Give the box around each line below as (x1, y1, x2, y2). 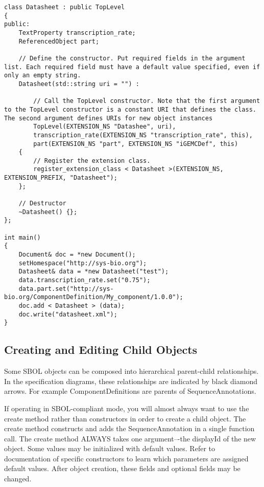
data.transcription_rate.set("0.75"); (18, 277, 151, 284)
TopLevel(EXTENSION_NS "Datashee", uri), (33, 123, 176, 131)
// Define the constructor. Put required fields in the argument (18, 54, 246, 62)
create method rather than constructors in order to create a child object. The (4, 413, 246, 424)
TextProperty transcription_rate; (18, 29, 136, 36)
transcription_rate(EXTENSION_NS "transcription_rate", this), (33, 131, 253, 139)
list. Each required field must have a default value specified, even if (4, 63, 260, 71)
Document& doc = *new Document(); (18, 251, 136, 259)
